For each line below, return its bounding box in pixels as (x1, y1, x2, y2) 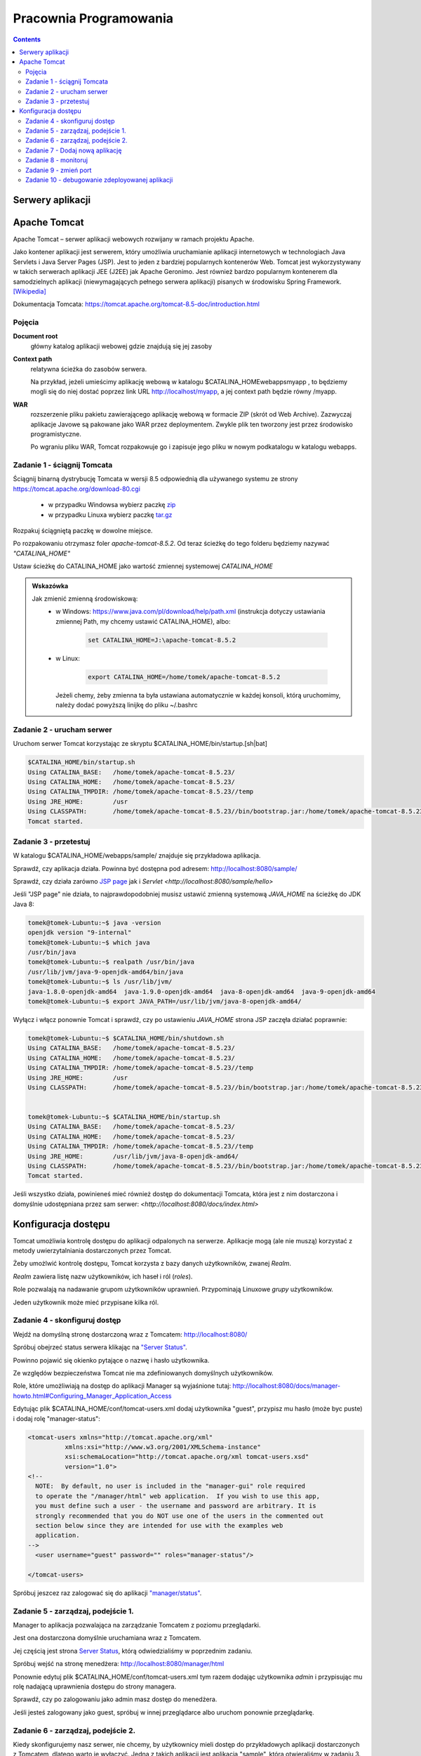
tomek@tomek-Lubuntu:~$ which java (27, 938, 150, 946)
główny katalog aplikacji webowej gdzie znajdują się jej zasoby (30, 341, 213, 350)
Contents (13, 35, 41, 44)
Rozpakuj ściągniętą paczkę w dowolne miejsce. (13, 527, 153, 535)
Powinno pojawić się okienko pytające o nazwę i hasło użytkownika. (13, 1356, 210, 1364)
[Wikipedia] (13, 287, 47, 295)
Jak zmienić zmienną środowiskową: (32, 594, 138, 603)
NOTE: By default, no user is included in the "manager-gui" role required (35, 1482, 305, 1490)
